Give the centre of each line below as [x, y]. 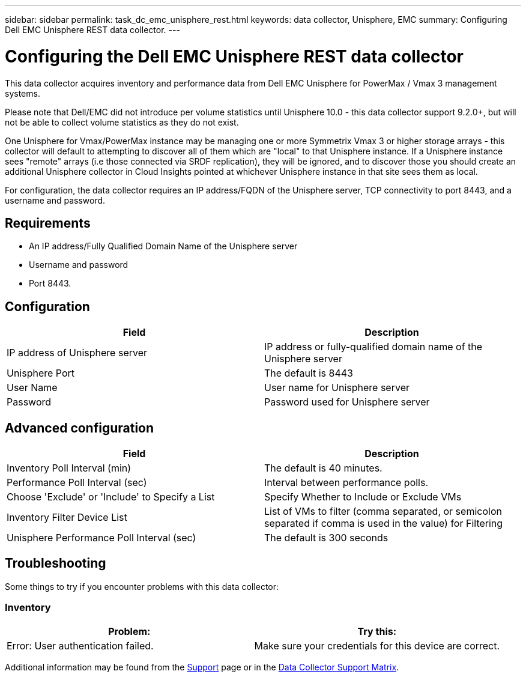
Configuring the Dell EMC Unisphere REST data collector [234, 56]
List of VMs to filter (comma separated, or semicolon [383, 512]
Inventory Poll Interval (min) [69, 468]
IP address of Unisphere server [77, 353]
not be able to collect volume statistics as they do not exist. [122, 122]
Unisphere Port [41, 373]
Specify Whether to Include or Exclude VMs [363, 497]
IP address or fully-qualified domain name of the [373, 347]
